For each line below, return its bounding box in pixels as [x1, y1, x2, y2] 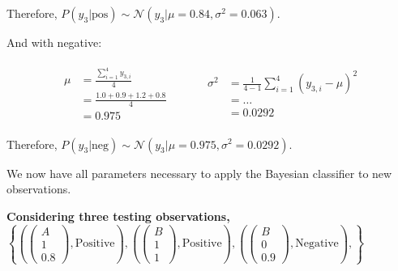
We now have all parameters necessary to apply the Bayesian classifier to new [6, 164, 392, 181]
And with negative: [6, 34, 102, 50]
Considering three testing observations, [6, 207, 230, 224]
